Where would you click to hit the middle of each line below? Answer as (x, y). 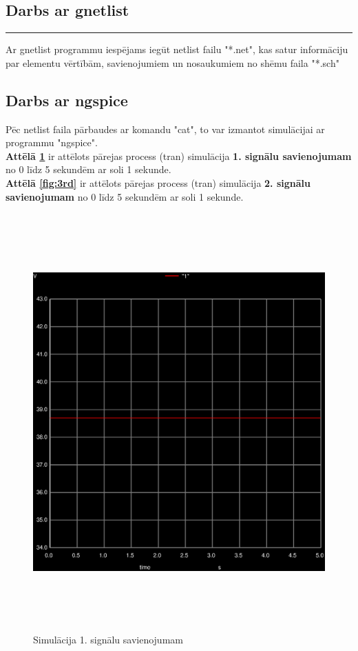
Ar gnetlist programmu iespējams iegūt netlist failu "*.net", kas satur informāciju (177, 49)
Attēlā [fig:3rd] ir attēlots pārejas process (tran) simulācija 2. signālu (158, 182)
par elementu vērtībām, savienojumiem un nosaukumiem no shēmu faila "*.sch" (172, 62)
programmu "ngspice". (52, 142)
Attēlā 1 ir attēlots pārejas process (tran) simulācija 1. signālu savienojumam (179, 156)
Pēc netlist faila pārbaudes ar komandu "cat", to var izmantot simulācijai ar (165, 129)
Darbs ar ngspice (67, 100)
